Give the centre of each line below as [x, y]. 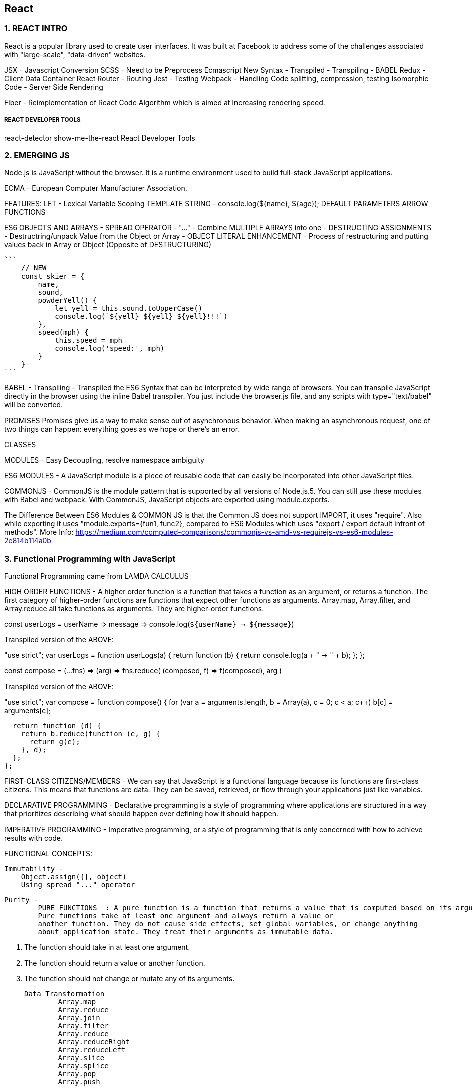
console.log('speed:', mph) [110, 349]
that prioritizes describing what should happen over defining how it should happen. [141, 814]
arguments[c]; [27, 711]
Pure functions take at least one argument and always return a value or [186, 916]
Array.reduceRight [94, 1042]
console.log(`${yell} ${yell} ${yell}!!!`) [141, 316]
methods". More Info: [39, 532]
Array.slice [81, 1058]
